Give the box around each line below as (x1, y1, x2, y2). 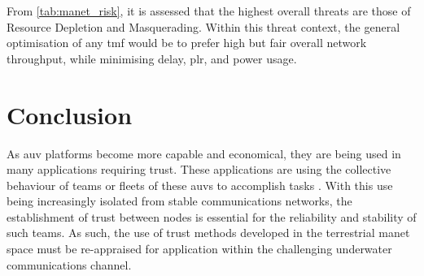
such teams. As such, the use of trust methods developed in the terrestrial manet (7, 224, 410, 241)
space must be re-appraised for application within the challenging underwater (7, 240, 392, 257)
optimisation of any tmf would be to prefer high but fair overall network (7, 34, 367, 51)
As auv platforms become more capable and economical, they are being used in (7, 144, 401, 162)
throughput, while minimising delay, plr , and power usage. (7, 50, 297, 67)
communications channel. (7, 256, 132, 273)
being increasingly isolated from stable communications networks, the (7, 192, 352, 209)
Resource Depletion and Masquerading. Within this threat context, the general (7, 18, 400, 35)
